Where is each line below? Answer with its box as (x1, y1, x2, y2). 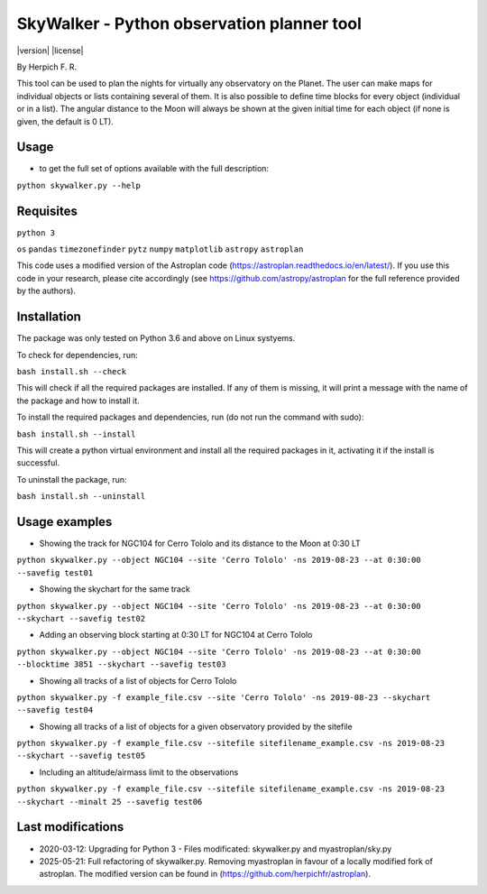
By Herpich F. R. (16, 61, 78, 72)
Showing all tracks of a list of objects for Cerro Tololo (39, 675, 237, 686)
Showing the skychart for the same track (39, 584, 191, 594)
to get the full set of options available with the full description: (39, 163, 270, 174)
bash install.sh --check (16, 366, 126, 376)
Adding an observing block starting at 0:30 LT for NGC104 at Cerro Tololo (39, 630, 313, 641)
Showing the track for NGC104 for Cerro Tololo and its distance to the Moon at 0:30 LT (39, 538, 361, 548)
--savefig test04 (16, 705, 94, 715)
